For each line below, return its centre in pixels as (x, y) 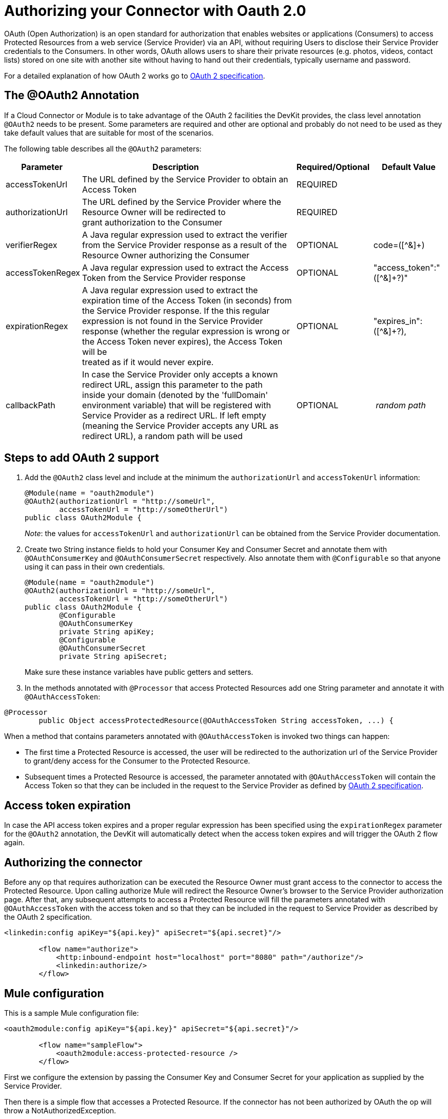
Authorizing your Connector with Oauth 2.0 (155, 11)
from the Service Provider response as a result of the (184, 245)
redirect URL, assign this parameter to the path (172, 384)
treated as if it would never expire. (148, 362)
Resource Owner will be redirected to (154, 212)
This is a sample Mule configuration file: (72, 1013)
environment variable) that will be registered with (177, 405)
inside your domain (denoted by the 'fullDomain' (175, 395)
